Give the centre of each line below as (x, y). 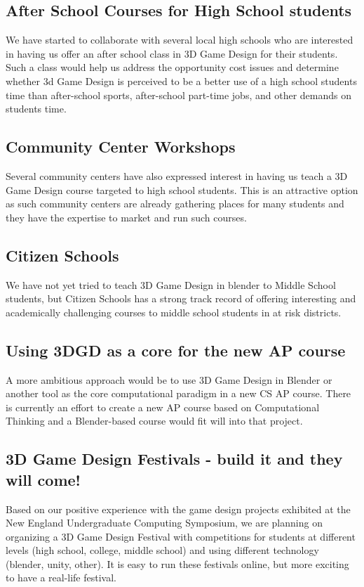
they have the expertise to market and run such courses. (126, 217)
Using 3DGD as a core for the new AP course (176, 350)
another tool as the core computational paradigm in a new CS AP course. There (178, 393)
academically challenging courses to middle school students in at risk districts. (174, 312)
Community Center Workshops (121, 147)
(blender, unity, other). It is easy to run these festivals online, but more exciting (177, 563)
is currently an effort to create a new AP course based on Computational (163, 407)
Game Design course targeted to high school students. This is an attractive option (182, 189)
